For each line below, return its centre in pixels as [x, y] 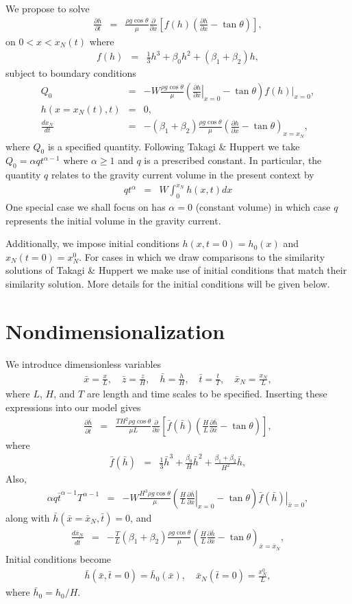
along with [28, 517]
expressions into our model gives [73, 407]
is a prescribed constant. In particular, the [233, 160]
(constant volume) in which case [263, 207]
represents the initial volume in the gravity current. [113, 220]
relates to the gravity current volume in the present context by [183, 175]
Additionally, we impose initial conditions [92, 243]
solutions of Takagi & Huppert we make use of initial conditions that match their [176, 270]
